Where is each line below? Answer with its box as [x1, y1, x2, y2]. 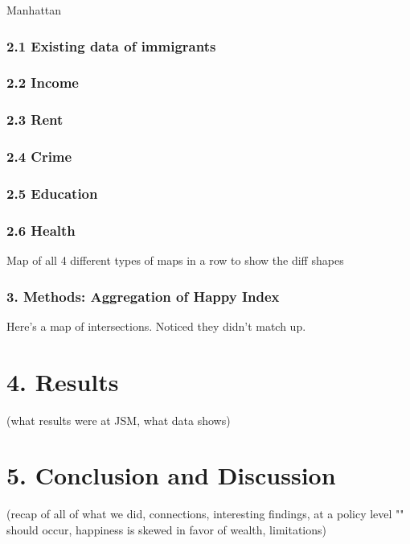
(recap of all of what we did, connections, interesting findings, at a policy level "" [6, 505, 404, 522]
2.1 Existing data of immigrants [6, 35, 216, 56]
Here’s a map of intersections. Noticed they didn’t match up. [6, 317, 306, 334]
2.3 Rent [6, 109, 64, 130]
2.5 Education [6, 183, 98, 203]
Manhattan [6, 2, 62, 18]
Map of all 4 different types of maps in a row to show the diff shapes [6, 252, 344, 269]
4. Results [6, 365, 119, 398]
